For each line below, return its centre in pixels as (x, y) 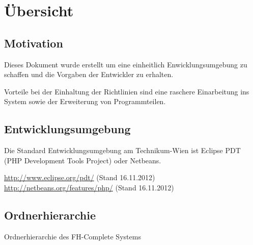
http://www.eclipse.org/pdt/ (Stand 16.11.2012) (80, 177)
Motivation (34, 43)
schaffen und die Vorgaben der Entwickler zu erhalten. (89, 74)
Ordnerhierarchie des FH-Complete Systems (73, 236)
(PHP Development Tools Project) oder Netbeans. (83, 160)
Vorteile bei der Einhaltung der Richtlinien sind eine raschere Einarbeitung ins (127, 91)
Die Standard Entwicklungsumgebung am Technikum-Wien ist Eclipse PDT (122, 150)
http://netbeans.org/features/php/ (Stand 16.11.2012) (89, 187)
